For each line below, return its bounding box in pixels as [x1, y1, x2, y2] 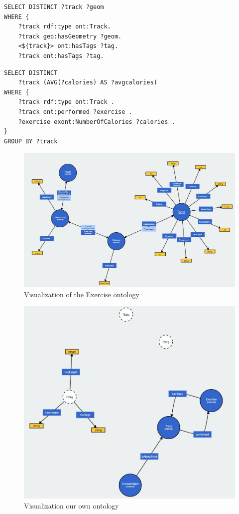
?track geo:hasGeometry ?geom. [18, 32, 122, 40]
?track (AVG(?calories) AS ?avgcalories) [18, 79, 157, 86]
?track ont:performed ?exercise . [18, 108, 132, 115]
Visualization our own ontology [24, 500, 119, 511]
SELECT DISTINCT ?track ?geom [4, 3, 104, 10]
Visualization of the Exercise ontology [24, 289, 139, 299]
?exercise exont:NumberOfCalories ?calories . [18, 118, 175, 125]
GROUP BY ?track [4, 137, 58, 145]
